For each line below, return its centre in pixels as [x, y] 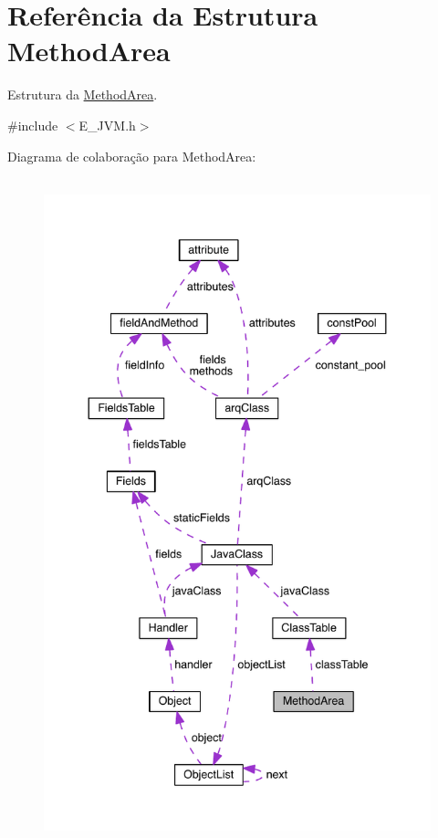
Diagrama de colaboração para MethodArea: [132, 156]
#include [33, 125]
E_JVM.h [107, 125]
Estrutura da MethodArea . [83, 94]
